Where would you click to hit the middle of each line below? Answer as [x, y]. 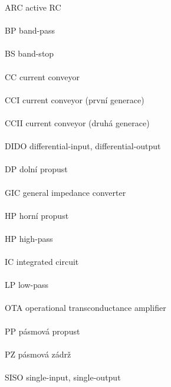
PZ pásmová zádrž [38, 354]
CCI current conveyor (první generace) [75, 99]
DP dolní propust [36, 169]
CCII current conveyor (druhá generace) [77, 122]
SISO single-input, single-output [63, 377]
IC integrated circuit [42, 262]
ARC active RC [33, 7]
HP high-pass [29, 238]
